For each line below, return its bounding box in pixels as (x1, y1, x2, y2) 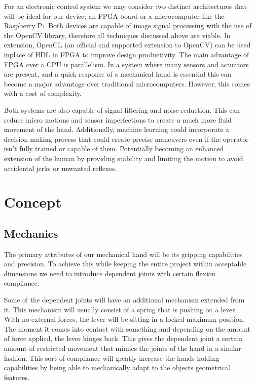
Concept (4, 192, 62, 212)
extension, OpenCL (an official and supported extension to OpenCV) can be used (4, 40, 251, 50)
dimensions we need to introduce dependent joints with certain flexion (4, 268, 216, 278)
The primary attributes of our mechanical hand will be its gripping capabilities (4, 249, 243, 259)
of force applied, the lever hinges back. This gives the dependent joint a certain (4, 333, 243, 343)
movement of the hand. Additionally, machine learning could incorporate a (4, 124, 229, 134)
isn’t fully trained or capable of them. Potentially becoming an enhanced (4, 143, 223, 154)
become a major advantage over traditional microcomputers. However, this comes (4, 78, 250, 88)
